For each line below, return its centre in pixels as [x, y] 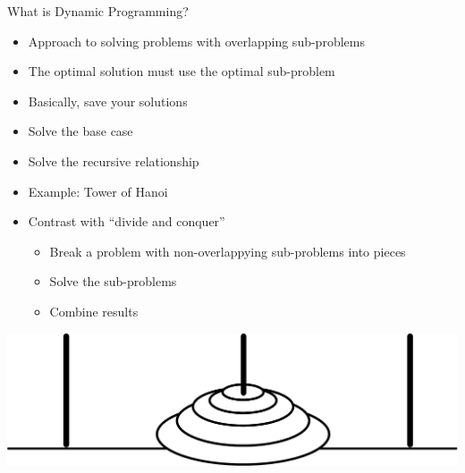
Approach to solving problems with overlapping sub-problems [196, 41]
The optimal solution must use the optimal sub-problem [182, 71]
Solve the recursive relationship [114, 160]
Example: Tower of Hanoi [98, 191]
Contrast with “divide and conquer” [127, 221]
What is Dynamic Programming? [98, 11]
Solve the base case [80, 131]
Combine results [94, 311]
